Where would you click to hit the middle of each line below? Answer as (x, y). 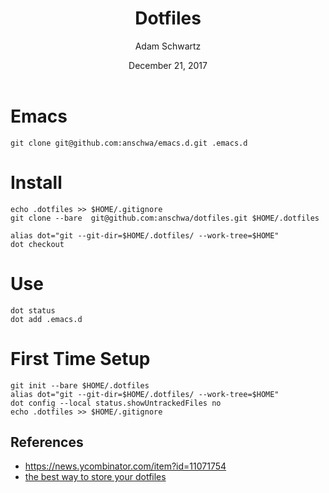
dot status (33, 310)
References (47, 442)
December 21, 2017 (168, 65)
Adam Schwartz (168, 46)
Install (36, 182)
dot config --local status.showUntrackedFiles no (116, 403)
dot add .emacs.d (46, 319)
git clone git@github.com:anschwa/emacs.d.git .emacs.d (129, 143)
